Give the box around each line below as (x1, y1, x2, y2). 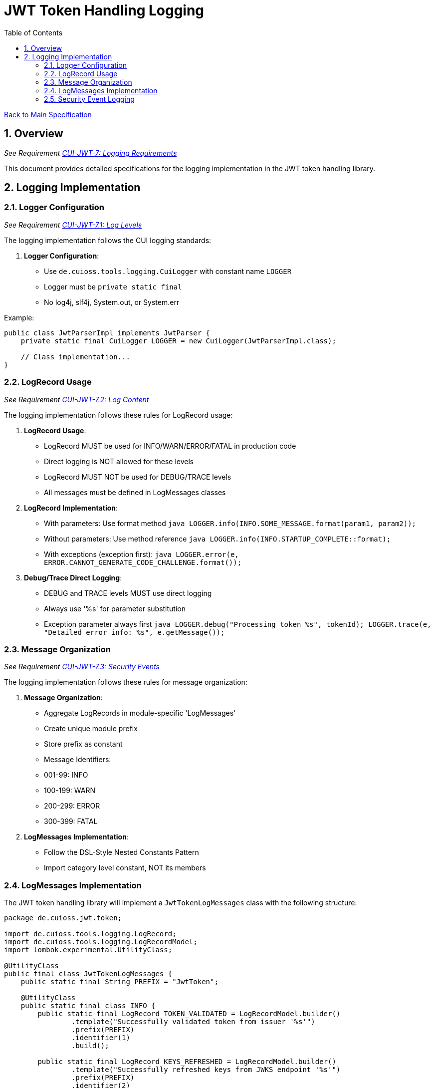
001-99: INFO (44, 771, 88, 780)
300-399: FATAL (44, 817, 98, 826)
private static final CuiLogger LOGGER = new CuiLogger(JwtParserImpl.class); (20, 336, 336, 345)
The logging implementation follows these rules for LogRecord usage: (4, 410, 233, 419)
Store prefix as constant (44, 740, 123, 749)
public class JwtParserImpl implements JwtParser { (4, 328, 211, 337)
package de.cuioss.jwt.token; (4, 914, 122, 922)
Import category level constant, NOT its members (44, 863, 206, 872)
